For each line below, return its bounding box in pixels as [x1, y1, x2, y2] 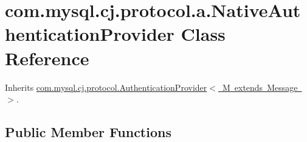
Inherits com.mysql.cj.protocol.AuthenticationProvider [5, 80, 207, 93]
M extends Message [222, 80, 298, 93]
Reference [5, 45, 89, 70]
